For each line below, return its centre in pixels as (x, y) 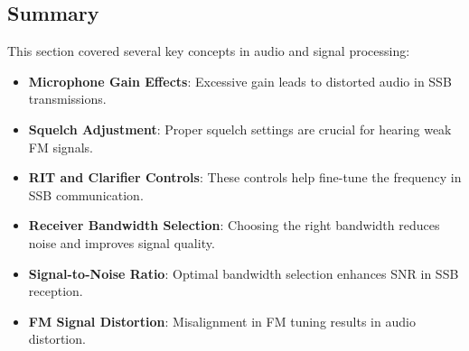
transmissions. (67, 99)
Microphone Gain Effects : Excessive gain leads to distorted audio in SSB (240, 81)
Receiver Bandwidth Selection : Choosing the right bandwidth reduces (234, 225)
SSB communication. (86, 194)
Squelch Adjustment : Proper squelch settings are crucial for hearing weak (240, 129)
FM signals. (61, 147)
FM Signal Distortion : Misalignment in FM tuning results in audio (222, 321)
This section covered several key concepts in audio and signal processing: (209, 51)
